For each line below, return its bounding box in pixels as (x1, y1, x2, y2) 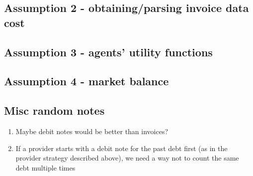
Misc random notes (4, 103, 105, 118)
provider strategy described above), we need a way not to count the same (15, 153, 239, 163)
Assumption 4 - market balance (4, 73, 169, 89)
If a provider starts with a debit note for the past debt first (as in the (15, 143, 228, 153)
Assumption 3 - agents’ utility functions (4, 44, 213, 59)
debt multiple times (15, 162, 76, 173)
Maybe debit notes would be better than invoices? (15, 126, 169, 136)
